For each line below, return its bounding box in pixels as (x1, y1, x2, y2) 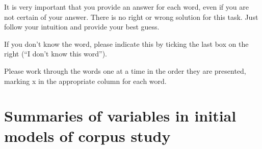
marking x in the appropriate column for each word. (4, 75, 167, 86)
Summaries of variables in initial (4, 105, 237, 126)
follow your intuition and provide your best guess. (4, 21, 160, 32)
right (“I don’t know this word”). (4, 48, 108, 59)
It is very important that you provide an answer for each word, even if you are (4, 2, 249, 12)
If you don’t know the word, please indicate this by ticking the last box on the (4, 38, 249, 49)
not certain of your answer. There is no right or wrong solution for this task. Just (4, 11, 258, 22)
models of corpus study (4, 125, 171, 146)
